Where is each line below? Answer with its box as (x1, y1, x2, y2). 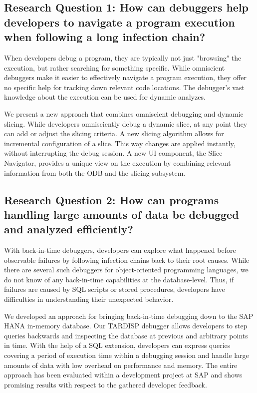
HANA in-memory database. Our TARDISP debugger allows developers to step (4, 320, 248, 331)
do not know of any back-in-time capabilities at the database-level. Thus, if (4, 274, 234, 284)
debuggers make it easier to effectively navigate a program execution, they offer (4, 72, 247, 83)
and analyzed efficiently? (4, 221, 133, 237)
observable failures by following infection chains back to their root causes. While (4, 254, 250, 265)
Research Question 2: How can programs (4, 192, 219, 207)
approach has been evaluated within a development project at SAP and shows (4, 369, 243, 380)
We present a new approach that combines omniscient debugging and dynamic (4, 108, 244, 119)
